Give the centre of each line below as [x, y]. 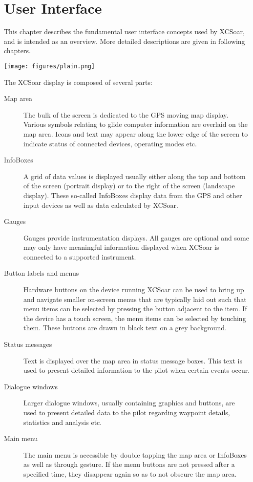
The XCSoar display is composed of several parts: [78, 82]
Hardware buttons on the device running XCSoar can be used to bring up [134, 290]
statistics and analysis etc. [63, 422]
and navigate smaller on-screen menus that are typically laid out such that [135, 299]
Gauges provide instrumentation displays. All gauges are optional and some [136, 237]
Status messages [28, 344]
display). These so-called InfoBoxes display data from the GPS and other [133, 195]
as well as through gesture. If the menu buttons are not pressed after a [129, 464]
